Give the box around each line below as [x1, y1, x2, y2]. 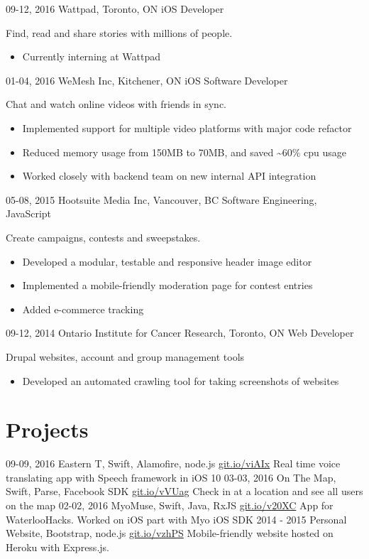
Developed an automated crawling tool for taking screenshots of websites [22, 373, 339, 388]
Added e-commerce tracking [22, 301, 144, 316]
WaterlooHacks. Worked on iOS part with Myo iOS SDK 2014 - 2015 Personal [6, 511, 347, 526]
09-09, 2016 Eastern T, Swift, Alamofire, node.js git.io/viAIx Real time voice [6, 456, 341, 471]
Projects [6, 415, 89, 444]
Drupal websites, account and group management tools [6, 349, 245, 364]
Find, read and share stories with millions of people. [6, 25, 233, 40]
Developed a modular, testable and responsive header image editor [22, 254, 312, 268]
